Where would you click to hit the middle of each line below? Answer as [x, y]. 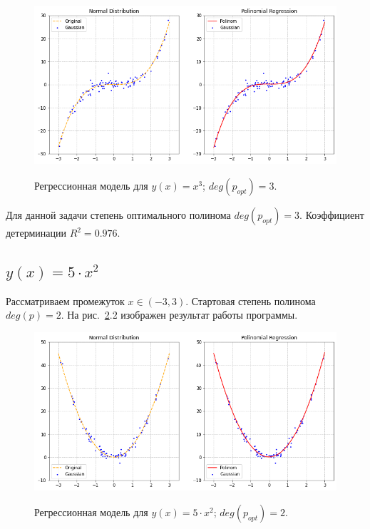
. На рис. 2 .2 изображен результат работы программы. [179, 315]
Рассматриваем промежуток [65, 301]
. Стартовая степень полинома [251, 301]
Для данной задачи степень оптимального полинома [118, 215]
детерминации [36, 233]
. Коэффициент [332, 215]
